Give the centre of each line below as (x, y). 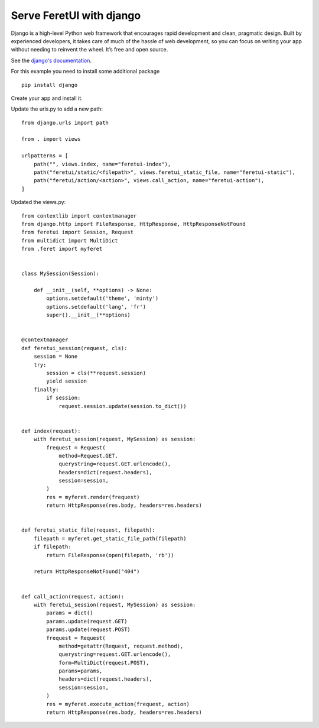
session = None (56, 357)
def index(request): (51, 431)
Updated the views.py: (38, 202)
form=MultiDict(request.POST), (104, 663)
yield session (67, 381)
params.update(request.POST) (89, 630)
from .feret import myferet (62, 249)
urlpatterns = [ (45, 156)
